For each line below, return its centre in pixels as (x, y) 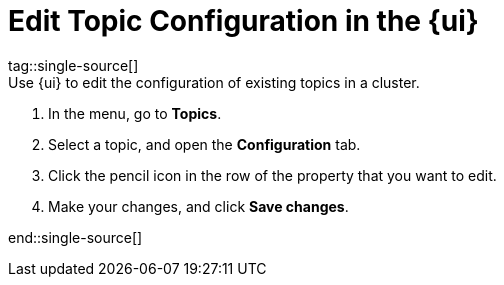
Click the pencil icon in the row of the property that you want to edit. (272, 175)
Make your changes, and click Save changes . (198, 206)
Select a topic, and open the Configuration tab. (204, 144)
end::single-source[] (75, 237)
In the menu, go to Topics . (135, 113)
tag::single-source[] (73, 65)
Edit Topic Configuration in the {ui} (243, 21)
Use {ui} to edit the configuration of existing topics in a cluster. (214, 82)
